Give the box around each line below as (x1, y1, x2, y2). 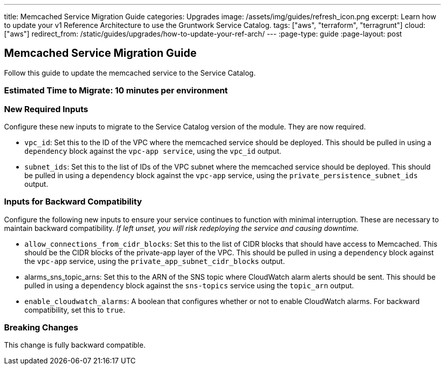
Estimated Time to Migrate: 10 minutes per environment (4, 85, 228, 96)
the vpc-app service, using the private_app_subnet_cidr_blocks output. (24, 256, 285, 265)
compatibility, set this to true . (24, 305, 125, 314)
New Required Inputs (4, 104, 88, 114)
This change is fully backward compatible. (4, 341, 146, 350)
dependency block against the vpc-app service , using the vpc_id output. (24, 146, 281, 155)
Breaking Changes (4, 322, 79, 333)
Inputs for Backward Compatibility (4, 196, 142, 207)
